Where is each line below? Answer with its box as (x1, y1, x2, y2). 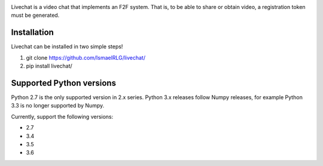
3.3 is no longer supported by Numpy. (11, 102, 105, 109)
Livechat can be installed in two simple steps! (11, 43, 123, 50)
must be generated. (11, 12, 60, 19)
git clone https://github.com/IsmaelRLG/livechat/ (26, 54, 146, 61)
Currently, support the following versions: (11, 113, 114, 120)
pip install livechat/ (26, 63, 73, 70)
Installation (11, 27, 54, 38)
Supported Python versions (11, 78, 117, 88)
